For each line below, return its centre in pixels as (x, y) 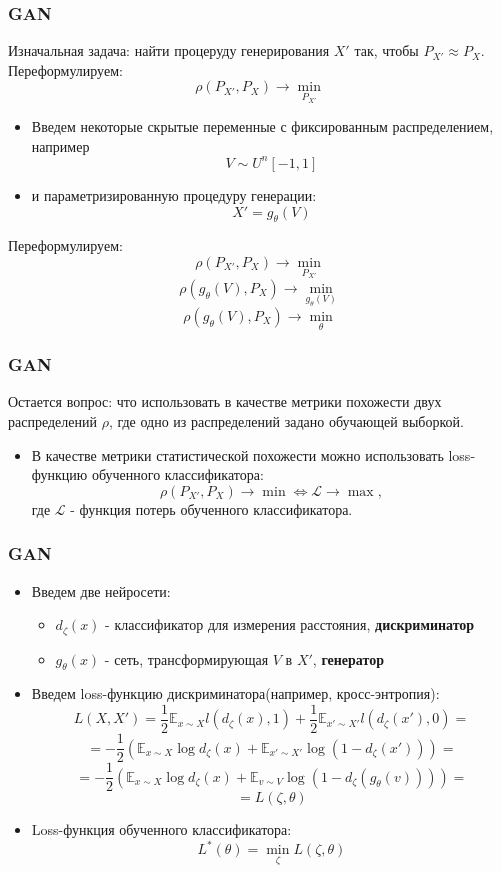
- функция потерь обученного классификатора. (211, 508)
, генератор (348, 658)
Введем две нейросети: (101, 590)
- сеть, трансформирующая (186, 658)
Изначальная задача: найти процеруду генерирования (169, 50)
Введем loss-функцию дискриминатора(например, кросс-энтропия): (235, 693)
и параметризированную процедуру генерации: (174, 194)
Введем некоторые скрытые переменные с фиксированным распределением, (262, 126)
